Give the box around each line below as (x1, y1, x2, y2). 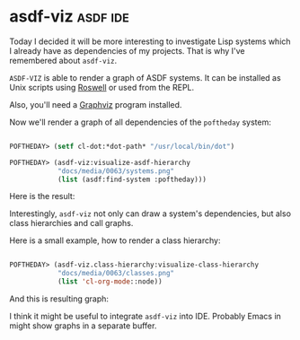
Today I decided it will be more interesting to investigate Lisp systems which (9, 36, 291, 47)
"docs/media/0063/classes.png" (57, 269, 175, 278)
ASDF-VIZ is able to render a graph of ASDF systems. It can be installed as (9, 72, 281, 83)
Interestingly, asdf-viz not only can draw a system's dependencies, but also (9, 208, 292, 219)
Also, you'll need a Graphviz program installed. (9, 99, 182, 109)
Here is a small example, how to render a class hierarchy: (9, 235, 221, 246)
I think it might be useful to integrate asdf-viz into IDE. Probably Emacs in (9, 311, 281, 322)
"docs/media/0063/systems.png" (57, 166, 175, 176)
